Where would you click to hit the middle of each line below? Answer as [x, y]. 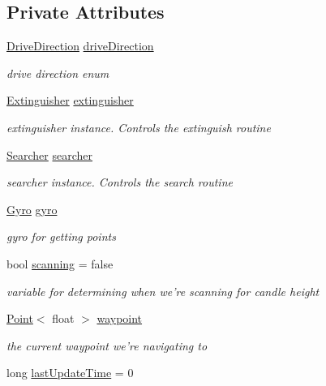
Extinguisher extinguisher [70, 100]
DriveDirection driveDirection [80, 46]
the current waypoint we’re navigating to [107, 345]
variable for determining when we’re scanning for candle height [163, 291]
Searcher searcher [50, 154]
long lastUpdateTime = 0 [70, 373]
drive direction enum [58, 73]
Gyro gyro [32, 209]
